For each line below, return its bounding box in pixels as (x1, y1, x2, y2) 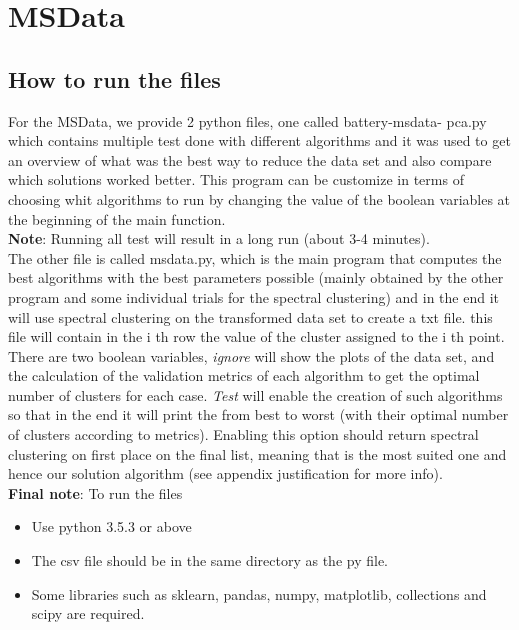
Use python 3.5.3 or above (31, 516, 192, 537)
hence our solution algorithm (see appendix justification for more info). (8, 463, 443, 484)
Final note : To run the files (8, 482, 183, 503)
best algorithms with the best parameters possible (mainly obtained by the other (8, 267, 504, 288)
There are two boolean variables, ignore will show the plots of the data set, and (8, 345, 495, 366)
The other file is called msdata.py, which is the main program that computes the (8, 247, 502, 268)
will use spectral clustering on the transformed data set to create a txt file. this (8, 306, 493, 327)
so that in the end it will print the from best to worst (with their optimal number (8, 404, 509, 425)
